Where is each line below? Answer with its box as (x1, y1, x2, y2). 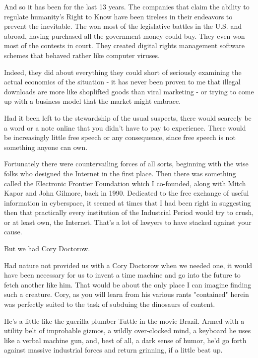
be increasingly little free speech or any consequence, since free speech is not (4, 132, 236, 143)
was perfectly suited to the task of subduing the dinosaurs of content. (4, 299, 215, 309)
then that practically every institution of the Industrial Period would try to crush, (4, 207, 254, 217)
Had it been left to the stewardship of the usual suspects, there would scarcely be (4, 112, 252, 123)
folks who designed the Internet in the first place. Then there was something (4, 168, 236, 178)
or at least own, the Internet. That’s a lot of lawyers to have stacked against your (4, 216, 252, 227)
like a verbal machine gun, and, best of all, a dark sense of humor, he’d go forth (4, 335, 247, 345)
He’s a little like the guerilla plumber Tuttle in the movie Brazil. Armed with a (4, 315, 245, 326)
